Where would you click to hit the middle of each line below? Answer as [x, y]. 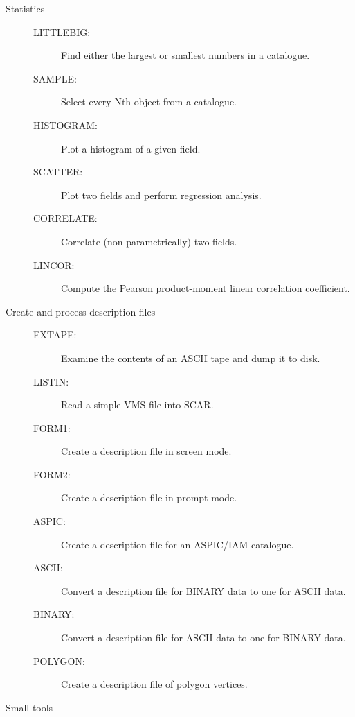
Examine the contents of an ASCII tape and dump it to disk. [191, 357]
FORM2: [52, 474]
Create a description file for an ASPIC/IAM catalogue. [177, 544]
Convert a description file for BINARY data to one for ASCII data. [203, 590]
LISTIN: [51, 381]
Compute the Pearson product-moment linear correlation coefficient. [206, 288]
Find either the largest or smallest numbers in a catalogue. [185, 55]
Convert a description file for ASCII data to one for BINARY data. [203, 638]
